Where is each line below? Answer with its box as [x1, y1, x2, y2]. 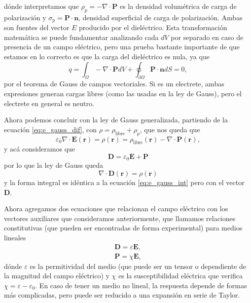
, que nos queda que [140, 124, 200, 134]
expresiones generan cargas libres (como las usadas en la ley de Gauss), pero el [4, 88, 242, 99]
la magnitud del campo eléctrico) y [4, 270, 109, 281]
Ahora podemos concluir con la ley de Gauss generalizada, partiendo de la [4, 114, 228, 125]
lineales [4, 232, 26, 242]
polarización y [4, 12, 46, 22]
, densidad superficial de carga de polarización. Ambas [78, 12, 243, 22]
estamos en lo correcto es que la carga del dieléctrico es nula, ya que [4, 51, 210, 62]
